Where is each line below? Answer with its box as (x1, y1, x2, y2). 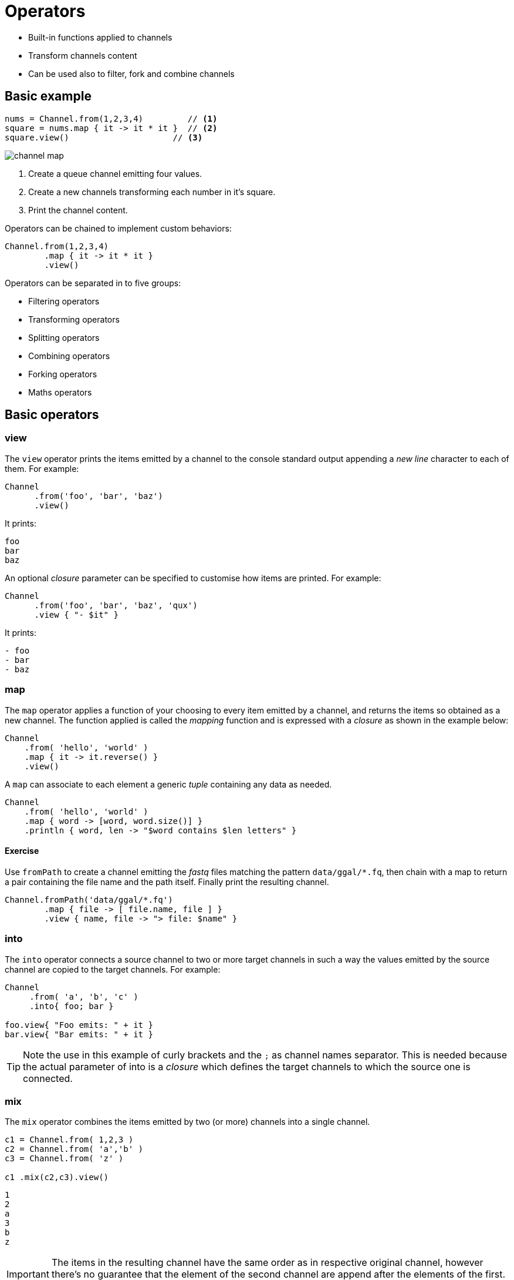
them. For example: (5, 463, 79, 474)
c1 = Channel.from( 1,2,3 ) (5, 1135, 134, 1145)
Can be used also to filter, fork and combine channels (28, 68, 235, 79)
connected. (23, 1072, 73, 1084)
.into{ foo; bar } (29, 1001, 114, 1011)
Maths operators (28, 387, 92, 397)
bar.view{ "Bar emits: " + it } (5, 1029, 153, 1039)
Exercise (5, 846, 39, 856)
